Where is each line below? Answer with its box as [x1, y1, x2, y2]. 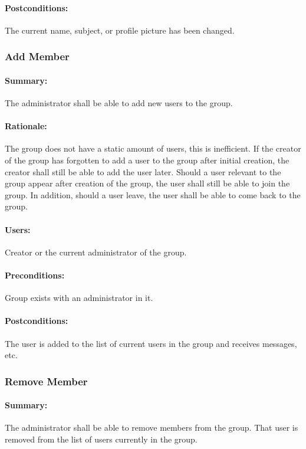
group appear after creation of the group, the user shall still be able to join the [5, 177, 290, 189]
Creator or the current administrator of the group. [5, 245, 187, 258]
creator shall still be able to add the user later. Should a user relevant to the [5, 165, 281, 178]
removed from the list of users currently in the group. [5, 432, 198, 445]
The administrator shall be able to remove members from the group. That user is [5, 421, 298, 434]
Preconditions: [5, 268, 65, 281]
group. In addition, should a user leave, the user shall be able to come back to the [5, 188, 301, 201]
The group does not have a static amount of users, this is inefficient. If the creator [5, 142, 301, 155]
